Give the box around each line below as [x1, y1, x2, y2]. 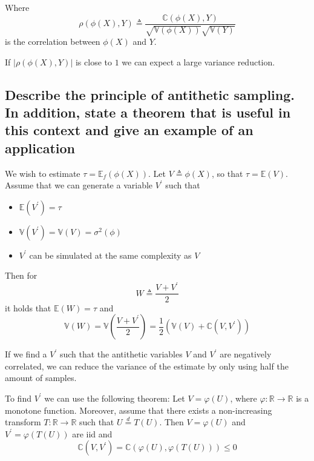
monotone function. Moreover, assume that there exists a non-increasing [5, 403, 272, 416]
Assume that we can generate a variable [5, 179, 153, 191]
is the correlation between [5, 35, 100, 48]
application [5, 138, 76, 157]
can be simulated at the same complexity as [29, 248, 192, 261]
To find [5, 391, 31, 404]
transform [5, 416, 41, 428]
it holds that [5, 301, 51, 314]
